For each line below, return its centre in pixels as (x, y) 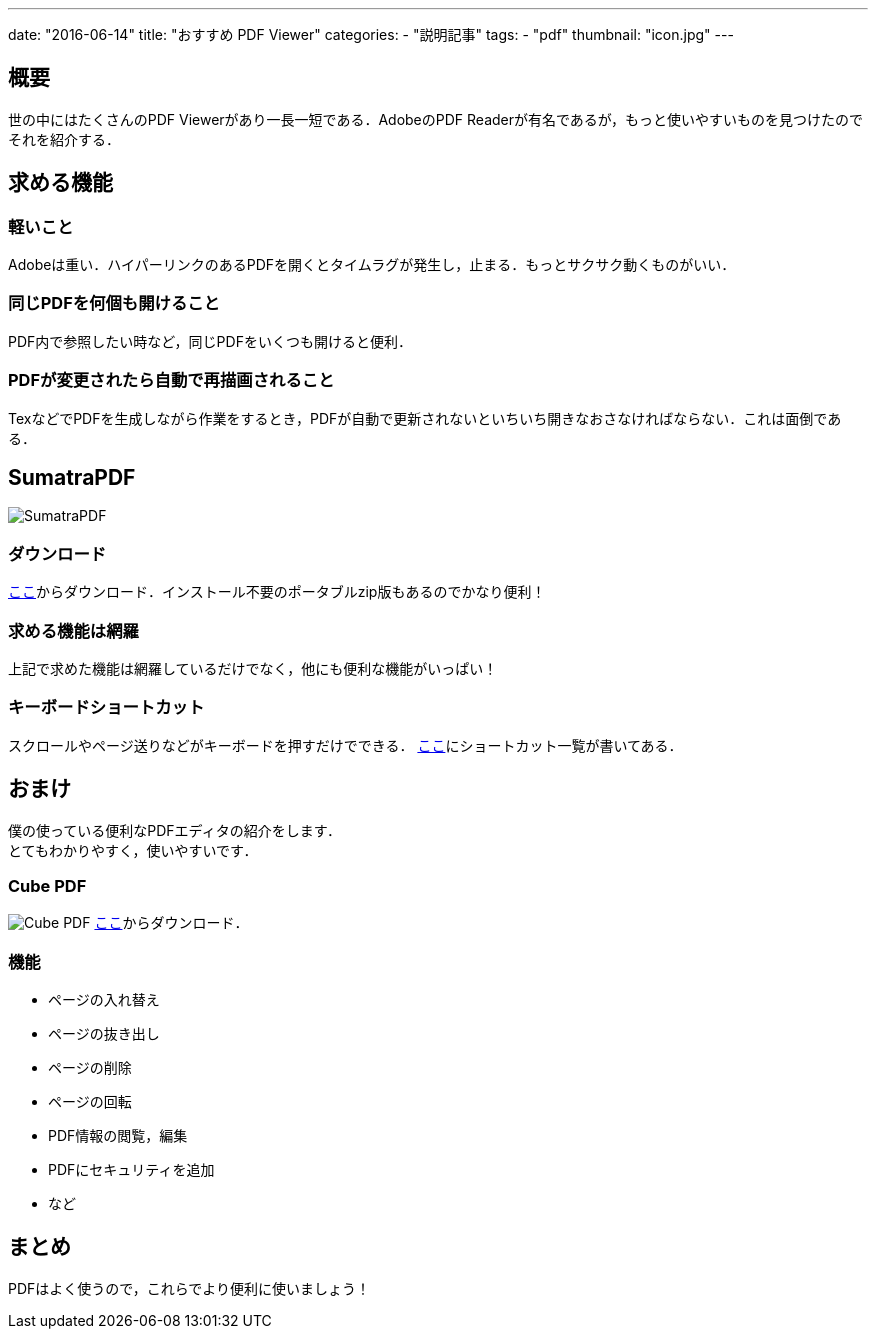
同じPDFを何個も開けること (114, 303)
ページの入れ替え (104, 999)
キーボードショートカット (106, 707)
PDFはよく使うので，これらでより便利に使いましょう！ (189, 1288)
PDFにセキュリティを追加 (131, 1169)
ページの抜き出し (104, 1033)
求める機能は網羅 (73, 630)
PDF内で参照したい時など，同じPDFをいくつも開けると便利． (210, 341)
